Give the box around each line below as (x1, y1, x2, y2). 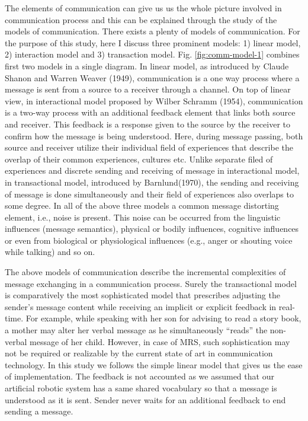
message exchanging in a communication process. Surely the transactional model (5, 277, 297, 289)
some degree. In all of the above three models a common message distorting (5, 199, 279, 212)
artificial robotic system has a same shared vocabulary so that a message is (5, 382, 277, 394)
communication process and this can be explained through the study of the (5, 13, 277, 25)
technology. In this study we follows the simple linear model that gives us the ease (5, 358, 303, 371)
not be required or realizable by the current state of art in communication (5, 347, 273, 359)
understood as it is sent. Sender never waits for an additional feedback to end (5, 393, 286, 406)
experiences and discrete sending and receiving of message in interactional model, (5, 164, 300, 177)
